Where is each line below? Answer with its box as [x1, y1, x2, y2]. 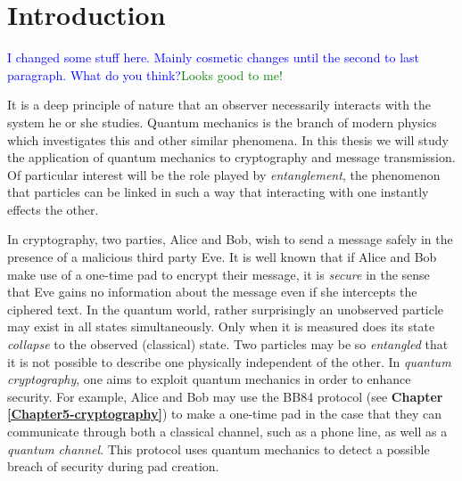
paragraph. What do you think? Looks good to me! [7, 65, 283, 84]
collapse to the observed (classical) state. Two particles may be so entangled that [7, 335, 449, 354]
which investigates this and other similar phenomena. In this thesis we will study [7, 130, 449, 149]
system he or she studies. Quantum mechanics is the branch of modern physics [7, 112, 437, 131]
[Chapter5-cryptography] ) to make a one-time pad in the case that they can [7, 404, 442, 423]
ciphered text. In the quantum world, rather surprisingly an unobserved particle [7, 299, 444, 318]
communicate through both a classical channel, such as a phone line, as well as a [7, 422, 448, 440]
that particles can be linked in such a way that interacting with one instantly [7, 183, 429, 201]
